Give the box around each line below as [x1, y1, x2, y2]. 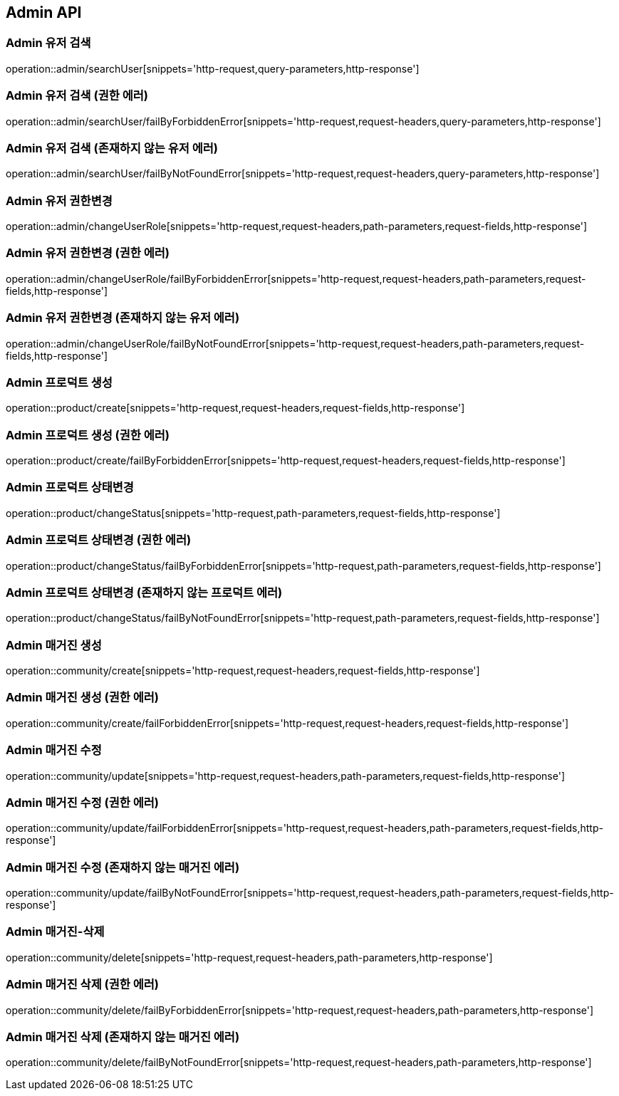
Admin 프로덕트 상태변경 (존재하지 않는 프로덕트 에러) [6, 585, 283, 600]
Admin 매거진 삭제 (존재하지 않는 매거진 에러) [6, 1029, 240, 1044]
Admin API [6, 4, 82, 21]
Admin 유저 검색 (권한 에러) [6, 88, 148, 103]
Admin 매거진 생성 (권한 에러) [6, 690, 159, 705]
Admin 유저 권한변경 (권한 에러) [6, 246, 170, 261]
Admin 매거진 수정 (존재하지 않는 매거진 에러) [6, 860, 240, 875]
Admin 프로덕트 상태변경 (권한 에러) [6, 533, 192, 548]
